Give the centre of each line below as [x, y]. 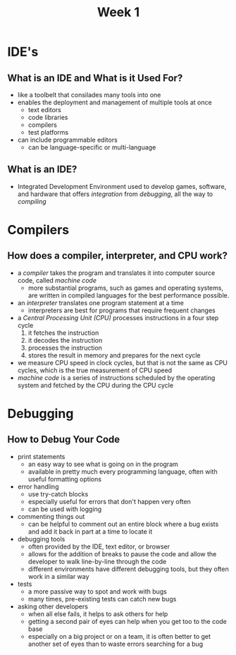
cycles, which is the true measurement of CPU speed [95, 370]
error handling [38, 486]
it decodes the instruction [65, 340]
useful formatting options [65, 479]
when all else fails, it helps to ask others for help [98, 613]
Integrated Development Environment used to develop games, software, [122, 186]
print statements [41, 456]
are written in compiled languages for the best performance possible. [129, 295]
